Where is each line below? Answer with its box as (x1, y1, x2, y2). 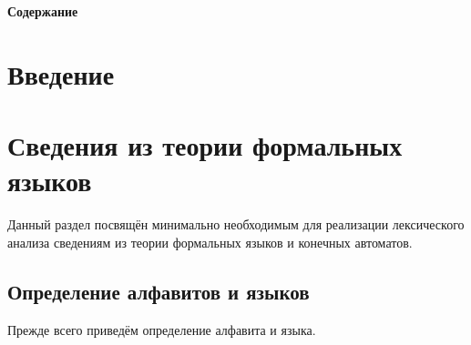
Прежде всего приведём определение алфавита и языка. (7, 320, 316, 339)
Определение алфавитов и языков (7, 277, 310, 305)
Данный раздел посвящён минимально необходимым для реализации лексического (7, 215, 465, 234)
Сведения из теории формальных (7, 127, 403, 164)
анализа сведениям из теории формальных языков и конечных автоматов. (7, 232, 413, 251)
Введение (7, 55, 115, 92)
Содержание (7, 2, 78, 20)
